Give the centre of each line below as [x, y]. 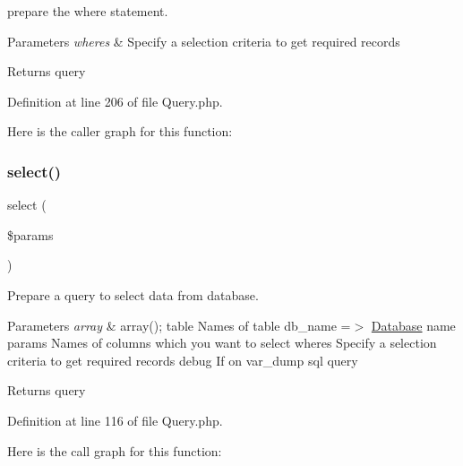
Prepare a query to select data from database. [133, 294]
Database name [413, 325]
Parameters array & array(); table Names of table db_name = [179, 325]
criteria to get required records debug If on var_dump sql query [183, 360]
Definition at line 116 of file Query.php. [115, 420]
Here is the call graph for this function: [115, 450]
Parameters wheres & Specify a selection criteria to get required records [204, 41]
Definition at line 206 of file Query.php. [115, 101]
